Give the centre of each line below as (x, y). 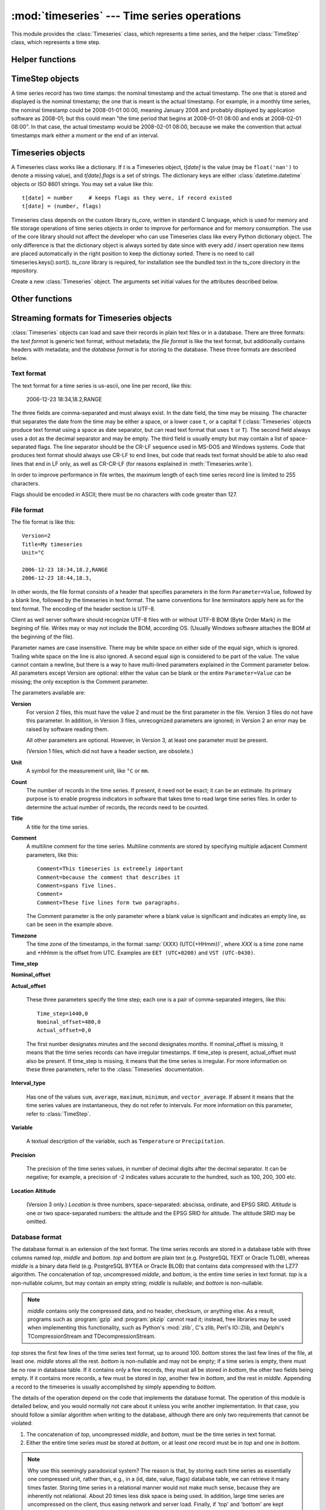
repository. (25, 271)
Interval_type (28, 1083)
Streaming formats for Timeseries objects (91, 318)
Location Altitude (34, 1190)
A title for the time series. (58, 827)
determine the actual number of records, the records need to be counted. (117, 807)
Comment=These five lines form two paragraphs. (109, 902)
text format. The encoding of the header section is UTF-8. (83, 609)
